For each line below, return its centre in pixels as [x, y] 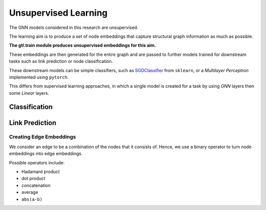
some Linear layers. [29, 93]
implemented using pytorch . [39, 77]
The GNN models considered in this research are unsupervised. [74, 27]
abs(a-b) [32, 199]
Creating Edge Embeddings [43, 137]
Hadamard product [41, 172]
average [30, 192]
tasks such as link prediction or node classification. [61, 61]
